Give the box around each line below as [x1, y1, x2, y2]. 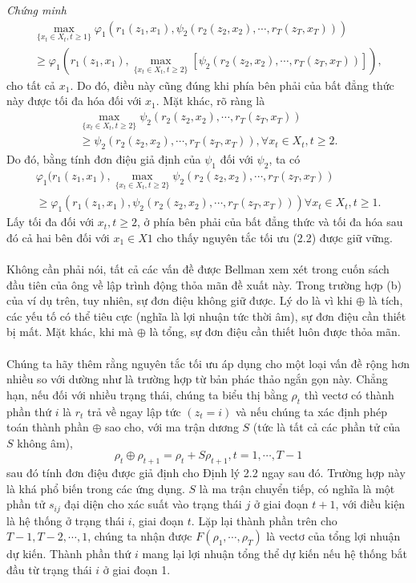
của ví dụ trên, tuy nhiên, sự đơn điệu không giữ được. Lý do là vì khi [6, 292, 353, 309]
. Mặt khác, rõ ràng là [155, 92, 265, 109]
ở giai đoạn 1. [103, 561, 171, 577]
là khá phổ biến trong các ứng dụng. [6, 480, 185, 496]
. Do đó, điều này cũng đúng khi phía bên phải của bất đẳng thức [70, 76, 394, 93]
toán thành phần [6, 419, 89, 435]
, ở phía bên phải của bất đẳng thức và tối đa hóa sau [137, 213, 403, 230]
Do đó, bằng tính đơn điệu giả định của [6, 151, 201, 168]
